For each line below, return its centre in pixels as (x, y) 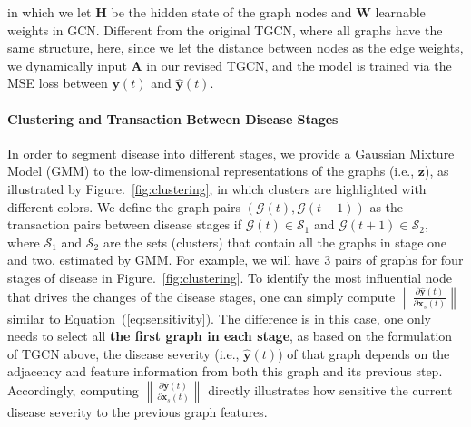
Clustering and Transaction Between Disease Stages (173, 118)
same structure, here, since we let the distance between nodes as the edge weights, (235, 48)
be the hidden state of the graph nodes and (231, 12)
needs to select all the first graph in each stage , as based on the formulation (230, 336)
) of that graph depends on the (364, 353)
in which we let (49, 12)
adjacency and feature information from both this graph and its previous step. (225, 371)
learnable (400, 12)
